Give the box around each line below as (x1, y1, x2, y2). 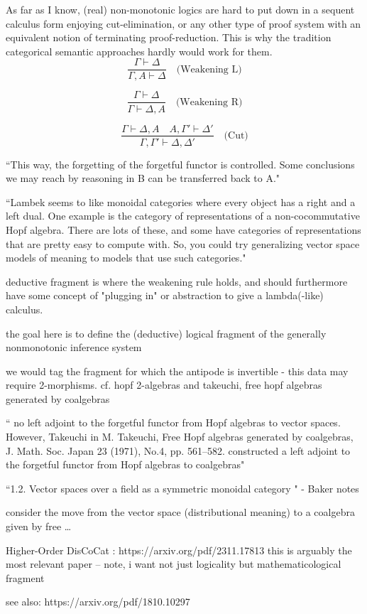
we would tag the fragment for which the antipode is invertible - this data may (6, 363, 349, 378)
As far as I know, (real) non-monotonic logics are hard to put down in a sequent (6, 2, 355, 16)
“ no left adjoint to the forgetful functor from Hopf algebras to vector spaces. (6, 415, 341, 430)
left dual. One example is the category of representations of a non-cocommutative (6, 208, 360, 223)
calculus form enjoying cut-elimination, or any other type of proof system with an (6, 16, 361, 31)
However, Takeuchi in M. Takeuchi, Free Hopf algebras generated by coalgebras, (6, 429, 354, 444)
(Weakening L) (176, 64, 242, 75)
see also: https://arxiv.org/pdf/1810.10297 (6, 594, 190, 609)
